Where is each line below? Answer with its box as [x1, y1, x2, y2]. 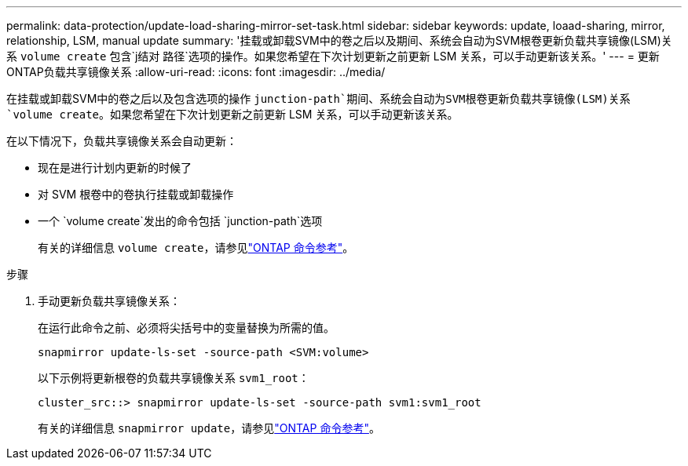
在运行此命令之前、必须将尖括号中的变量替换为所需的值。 [38, 321, 335, 334]
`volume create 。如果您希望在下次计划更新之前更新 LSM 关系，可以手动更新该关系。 [6, 107, 459, 121]
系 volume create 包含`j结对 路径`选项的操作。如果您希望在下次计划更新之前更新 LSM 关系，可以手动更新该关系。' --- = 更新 [6, 49, 660, 63]
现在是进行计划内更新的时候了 [38, 161, 192, 174]
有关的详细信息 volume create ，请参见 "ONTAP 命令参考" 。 [38, 241, 354, 254]
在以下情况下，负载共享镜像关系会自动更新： [6, 134, 237, 147]
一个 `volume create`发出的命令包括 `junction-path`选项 [38, 214, 323, 228]
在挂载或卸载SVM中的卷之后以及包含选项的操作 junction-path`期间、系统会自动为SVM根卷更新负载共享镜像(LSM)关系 [6, 92, 631, 105]
